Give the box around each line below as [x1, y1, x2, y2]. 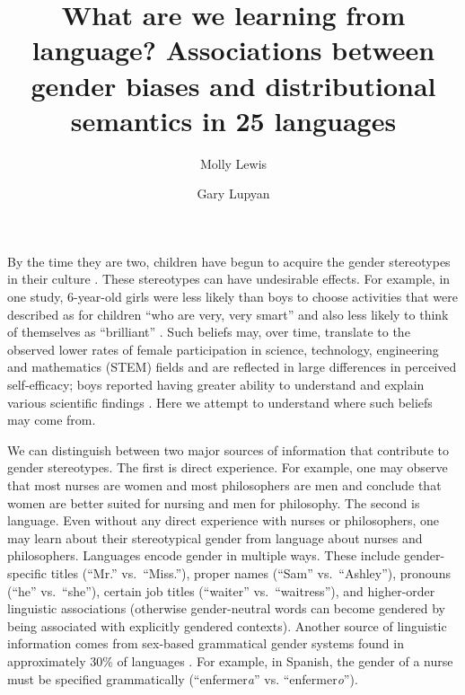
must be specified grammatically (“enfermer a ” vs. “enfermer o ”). [7, 669, 358, 688]
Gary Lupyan [197, 184, 270, 203]
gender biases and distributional [31, 66, 436, 103]
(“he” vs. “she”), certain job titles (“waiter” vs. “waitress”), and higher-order [7, 581, 435, 600]
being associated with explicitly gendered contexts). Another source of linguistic [7, 616, 447, 635]
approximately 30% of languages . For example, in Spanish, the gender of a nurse [7, 651, 453, 670]
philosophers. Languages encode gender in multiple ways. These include [7, 546, 400, 565]
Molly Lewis [199, 154, 268, 172]
